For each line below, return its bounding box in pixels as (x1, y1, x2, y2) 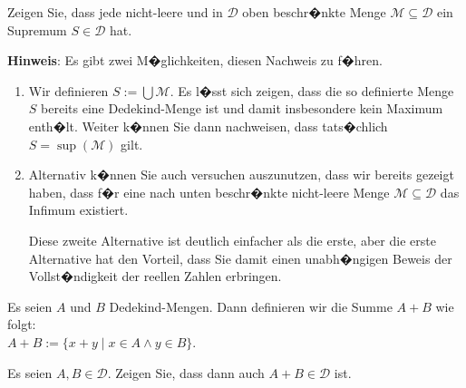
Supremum (7, 20, 67, 39)
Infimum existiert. (28, 200, 129, 219)
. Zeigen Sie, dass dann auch (107, 363, 265, 382)
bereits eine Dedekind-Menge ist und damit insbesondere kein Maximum (41, 99, 443, 118)
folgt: (7, 315, 36, 334)
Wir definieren (28, 81, 109, 100)
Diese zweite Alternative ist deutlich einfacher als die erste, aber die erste (28, 230, 436, 249)
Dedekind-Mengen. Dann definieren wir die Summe (109, 296, 393, 315)
